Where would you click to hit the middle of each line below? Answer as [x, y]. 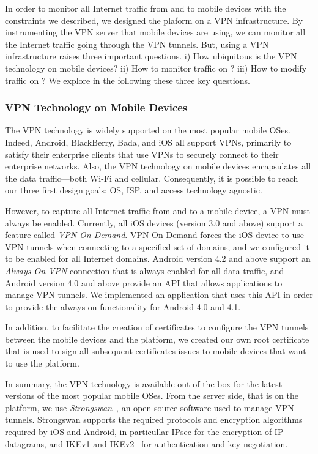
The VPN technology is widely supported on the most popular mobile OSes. [148, 130]
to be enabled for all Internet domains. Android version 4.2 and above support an [158, 259]
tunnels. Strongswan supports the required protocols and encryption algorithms [154, 419]
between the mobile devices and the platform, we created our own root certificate [157, 339]
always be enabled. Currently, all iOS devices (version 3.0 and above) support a [154, 222]
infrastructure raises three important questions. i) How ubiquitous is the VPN [151, 56]
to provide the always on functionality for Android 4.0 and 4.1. [123, 306]
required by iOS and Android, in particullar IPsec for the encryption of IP [144, 432]
